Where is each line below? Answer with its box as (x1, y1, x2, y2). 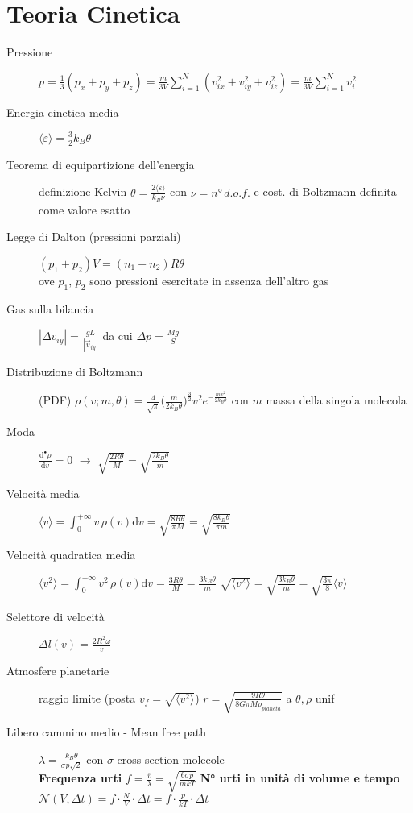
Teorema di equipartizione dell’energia (6, 156, 195, 172)
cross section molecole (117, 750, 225, 767)
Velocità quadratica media (6, 546, 136, 563)
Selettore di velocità (6, 608, 105, 624)
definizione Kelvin (39, 183, 127, 200)
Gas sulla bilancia (6, 300, 94, 317)
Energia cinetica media (6, 103, 119, 120)
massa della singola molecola (266, 392, 407, 409)
